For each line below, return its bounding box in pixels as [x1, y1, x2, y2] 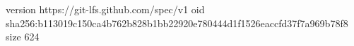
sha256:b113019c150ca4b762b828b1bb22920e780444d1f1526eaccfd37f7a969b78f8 [6, 15, 348, 30]
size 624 [6, 29, 40, 44]
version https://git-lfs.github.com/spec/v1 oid [6, 2, 205, 16]
